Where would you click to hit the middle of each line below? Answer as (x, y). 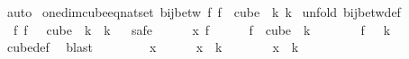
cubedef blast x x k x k (153, 47)
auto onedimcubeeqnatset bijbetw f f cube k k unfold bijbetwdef (204, 12)
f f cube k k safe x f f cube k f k (202, 29)
